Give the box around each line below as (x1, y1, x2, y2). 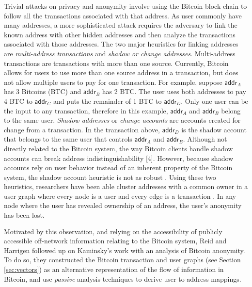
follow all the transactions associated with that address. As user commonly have (4, 10, 242, 20)
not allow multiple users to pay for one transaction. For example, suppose (4, 77, 222, 87)
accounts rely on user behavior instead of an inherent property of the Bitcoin (4, 162, 233, 173)
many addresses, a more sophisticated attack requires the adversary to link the (4, 20, 237, 30)
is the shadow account (181, 124, 247, 134)
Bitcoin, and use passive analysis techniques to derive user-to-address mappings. (4, 273, 241, 284)
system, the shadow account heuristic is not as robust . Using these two (4, 172, 216, 182)
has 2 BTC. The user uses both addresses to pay (102, 86, 246, 96)
